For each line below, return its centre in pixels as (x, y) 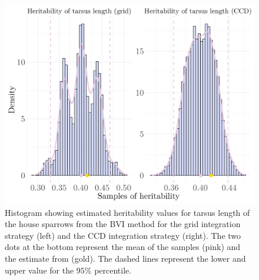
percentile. (113, 270)
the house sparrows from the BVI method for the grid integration (123, 224)
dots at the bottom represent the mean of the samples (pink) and (123, 247)
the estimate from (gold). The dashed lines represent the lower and (125, 259)
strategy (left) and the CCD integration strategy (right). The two (123, 235)
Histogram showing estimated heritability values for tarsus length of (127, 212)
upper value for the (39, 270)
